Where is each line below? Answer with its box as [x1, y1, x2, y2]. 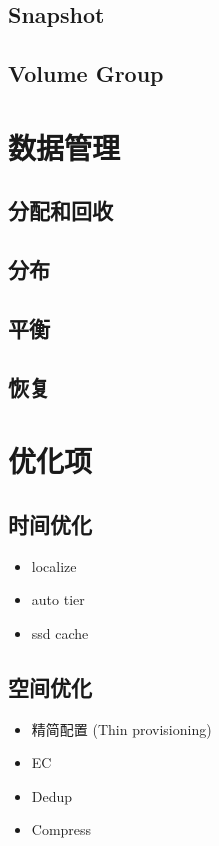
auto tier [31, 589, 85, 610]
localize [31, 555, 77, 576]
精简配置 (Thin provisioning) [31, 718, 212, 739]
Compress [31, 819, 92, 840]
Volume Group [8, 58, 164, 89]
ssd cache [31, 622, 89, 643]
